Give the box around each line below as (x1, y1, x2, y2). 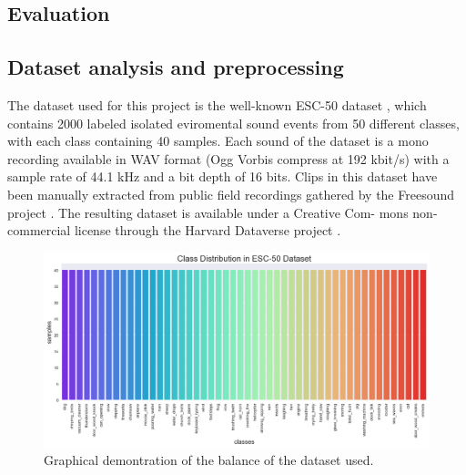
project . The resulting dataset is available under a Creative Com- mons (7, 202, 409, 222)
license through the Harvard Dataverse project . (74, 221, 341, 240)
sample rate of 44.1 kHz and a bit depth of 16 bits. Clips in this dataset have (7, 167, 438, 186)
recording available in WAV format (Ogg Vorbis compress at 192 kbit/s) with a (7, 149, 450, 168)
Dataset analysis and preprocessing (7, 53, 344, 81)
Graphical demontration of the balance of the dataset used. (44, 450, 374, 470)
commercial (7, 221, 71, 240)
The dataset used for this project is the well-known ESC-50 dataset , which (7, 95, 427, 114)
